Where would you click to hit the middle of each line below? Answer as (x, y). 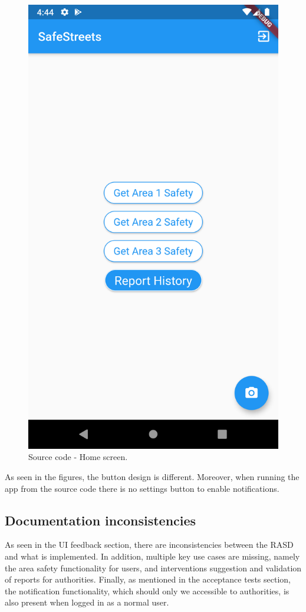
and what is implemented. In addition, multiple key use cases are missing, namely (152, 556)
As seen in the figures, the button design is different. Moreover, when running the (152, 476)
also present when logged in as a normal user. (87, 602)
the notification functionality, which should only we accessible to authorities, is (147, 591)
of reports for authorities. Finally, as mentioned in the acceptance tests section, (148, 579)
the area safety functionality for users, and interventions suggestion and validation (153, 568)
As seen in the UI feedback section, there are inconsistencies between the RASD (149, 545)
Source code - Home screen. (78, 457)
